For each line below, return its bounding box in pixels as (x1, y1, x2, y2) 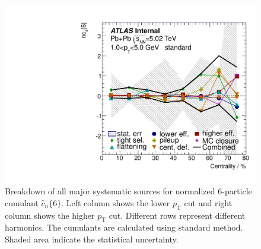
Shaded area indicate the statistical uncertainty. (5, 233, 179, 245)
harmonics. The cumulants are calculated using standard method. (5, 221, 243, 234)
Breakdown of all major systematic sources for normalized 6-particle (5, 185, 252, 197)
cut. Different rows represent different (109, 209, 246, 221)
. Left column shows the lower (61, 196, 170, 209)
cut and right (184, 196, 233, 209)
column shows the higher (5, 209, 95, 221)
